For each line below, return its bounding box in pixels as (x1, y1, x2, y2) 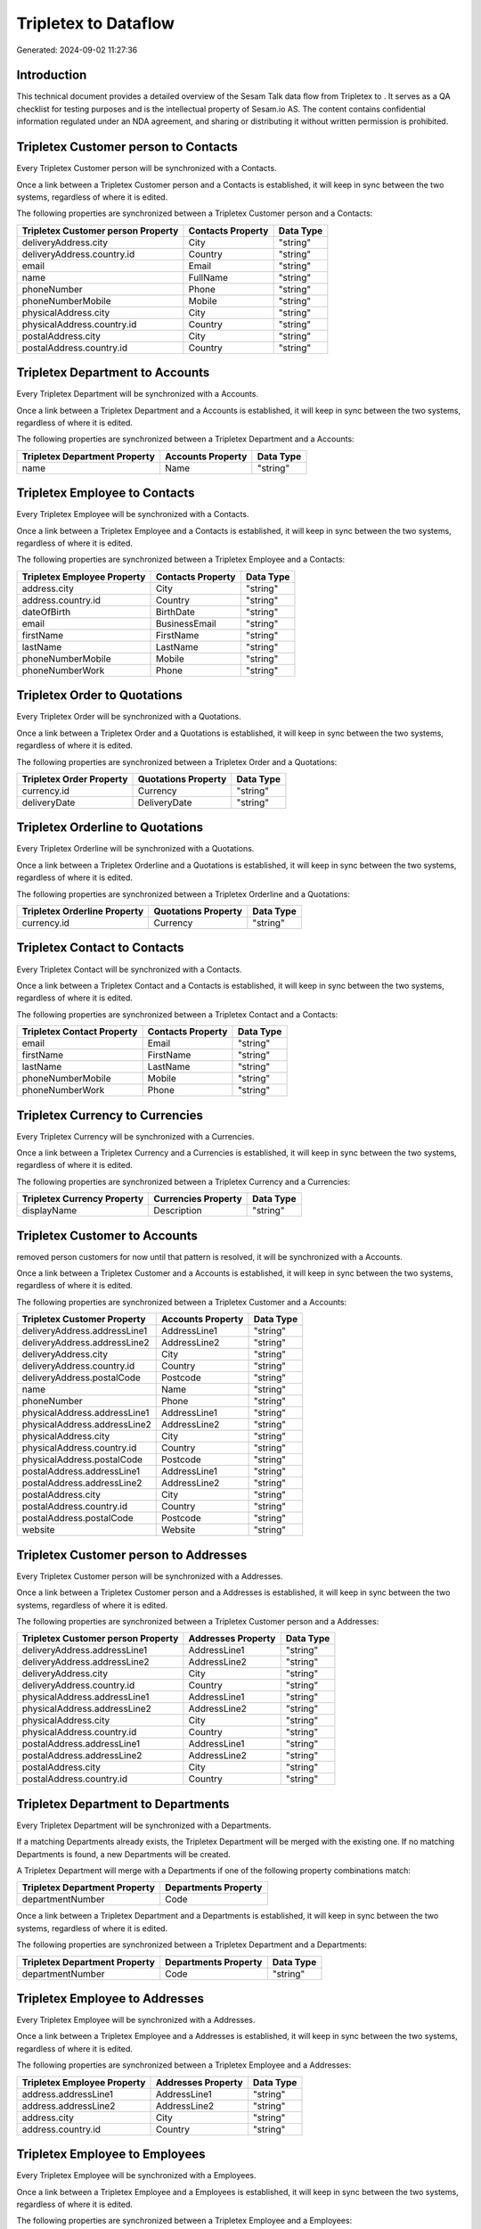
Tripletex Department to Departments (16, 1797, 231, 1812)
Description (153, 1205, 202, 1217)
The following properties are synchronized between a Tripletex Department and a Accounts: (16, 433, 355, 445)
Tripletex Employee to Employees (16, 2147, 206, 2162)
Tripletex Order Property (21, 772, 128, 785)
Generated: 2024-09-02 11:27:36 (16, 45, 138, 55)
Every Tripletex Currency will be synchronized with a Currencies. (16, 1131, 255, 1141)
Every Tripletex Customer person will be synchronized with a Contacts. (16, 163, 277, 174)
